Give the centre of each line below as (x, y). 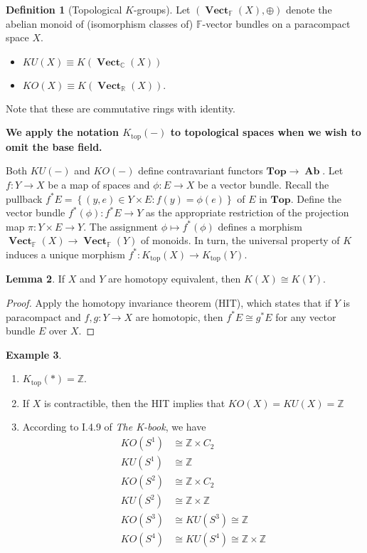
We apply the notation (62, 132)
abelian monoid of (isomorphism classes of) (100, 23)
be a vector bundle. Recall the (264, 185)
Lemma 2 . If (36, 279)
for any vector (306, 316)
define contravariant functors (201, 170)
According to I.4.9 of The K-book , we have (114, 427)
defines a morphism (260, 226)
